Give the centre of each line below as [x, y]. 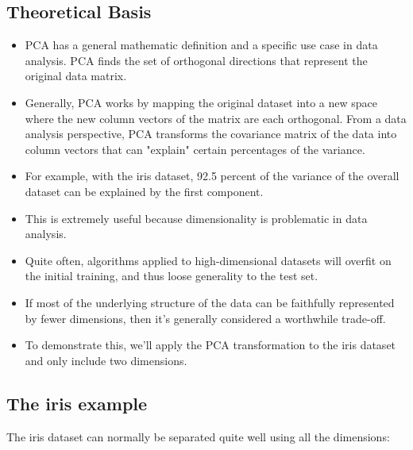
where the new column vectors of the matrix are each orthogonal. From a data [216, 118]
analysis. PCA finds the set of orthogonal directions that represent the [196, 60]
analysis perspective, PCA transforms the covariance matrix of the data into [211, 134]
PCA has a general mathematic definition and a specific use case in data [201, 45]
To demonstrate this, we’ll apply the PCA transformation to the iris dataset [210, 345]
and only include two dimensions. [106, 360]
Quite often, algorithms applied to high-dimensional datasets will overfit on [208, 260]
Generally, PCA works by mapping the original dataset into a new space [201, 102]
